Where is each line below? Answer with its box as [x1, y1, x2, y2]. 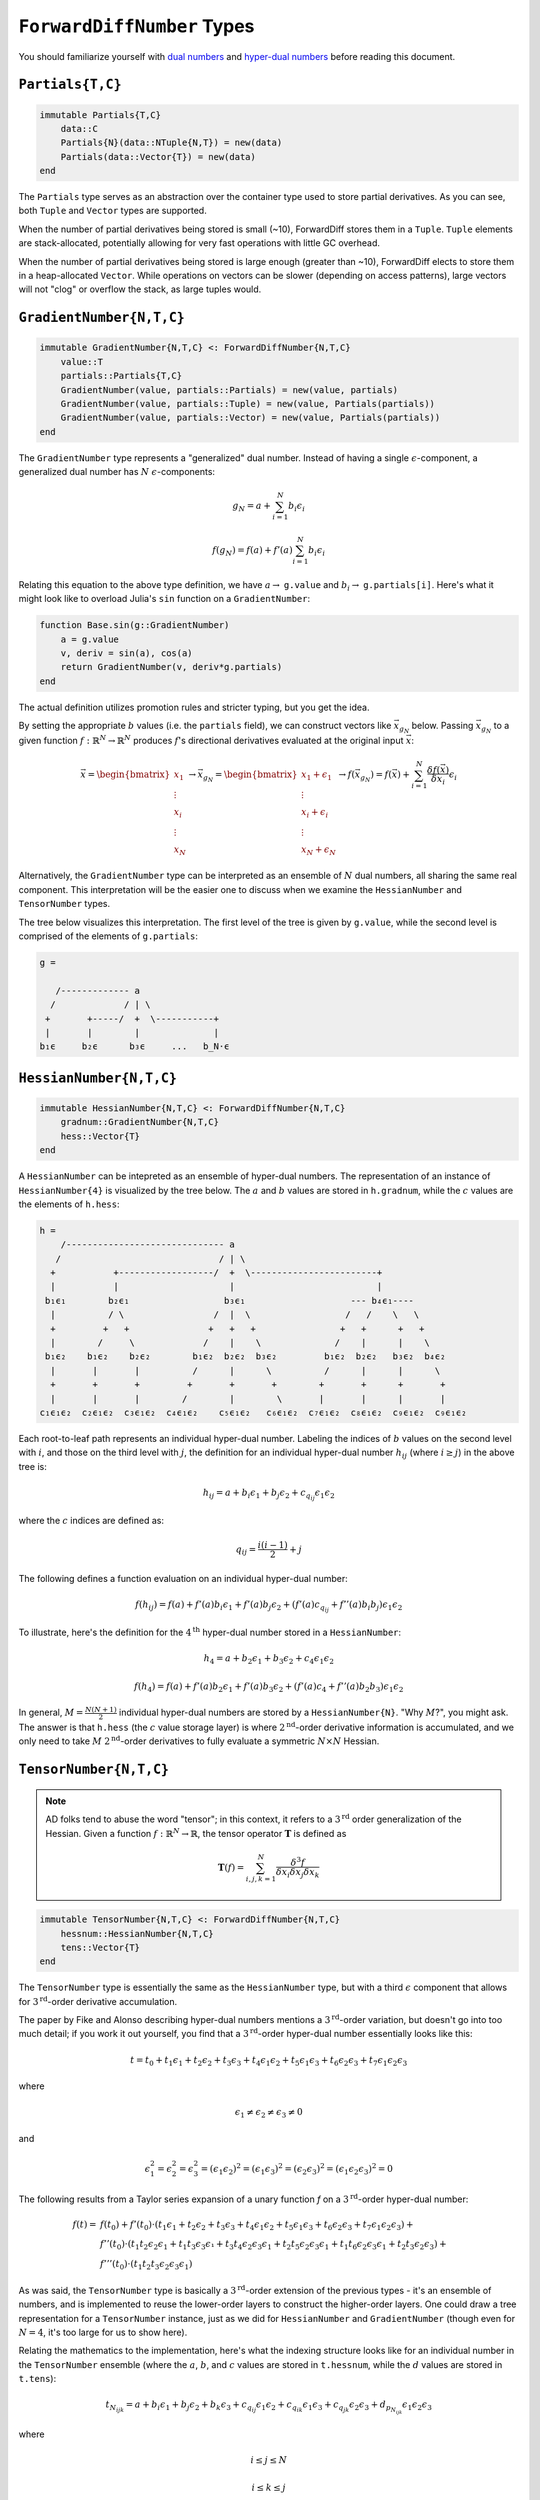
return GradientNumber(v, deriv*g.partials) [60, 661, 283, 673]
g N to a [480, 720, 510, 735]
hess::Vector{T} [60, 1130, 140, 1142]
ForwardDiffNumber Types [18, 15, 255, 37]
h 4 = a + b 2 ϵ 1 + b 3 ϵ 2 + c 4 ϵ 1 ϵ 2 [203, 1653, 335, 1667]
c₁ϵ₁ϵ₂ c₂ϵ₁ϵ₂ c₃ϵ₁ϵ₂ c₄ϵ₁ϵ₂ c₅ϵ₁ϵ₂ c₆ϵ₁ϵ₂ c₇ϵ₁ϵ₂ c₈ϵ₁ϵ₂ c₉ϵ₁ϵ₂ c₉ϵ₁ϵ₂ [39, 1406, 467, 1418]
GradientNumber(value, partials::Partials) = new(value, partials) [60, 384, 399, 395]
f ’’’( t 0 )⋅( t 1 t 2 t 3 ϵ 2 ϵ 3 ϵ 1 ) [100, 2258, 193, 2272]
